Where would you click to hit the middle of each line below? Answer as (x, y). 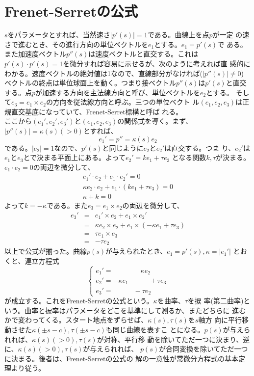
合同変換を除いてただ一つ (207, 349)
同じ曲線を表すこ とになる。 (158, 329)
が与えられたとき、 (136, 251)
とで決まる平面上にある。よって (74, 157)
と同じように (123, 148)
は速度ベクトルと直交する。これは (143, 54)
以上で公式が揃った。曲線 (46, 251)
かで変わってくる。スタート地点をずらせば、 (76, 320)
